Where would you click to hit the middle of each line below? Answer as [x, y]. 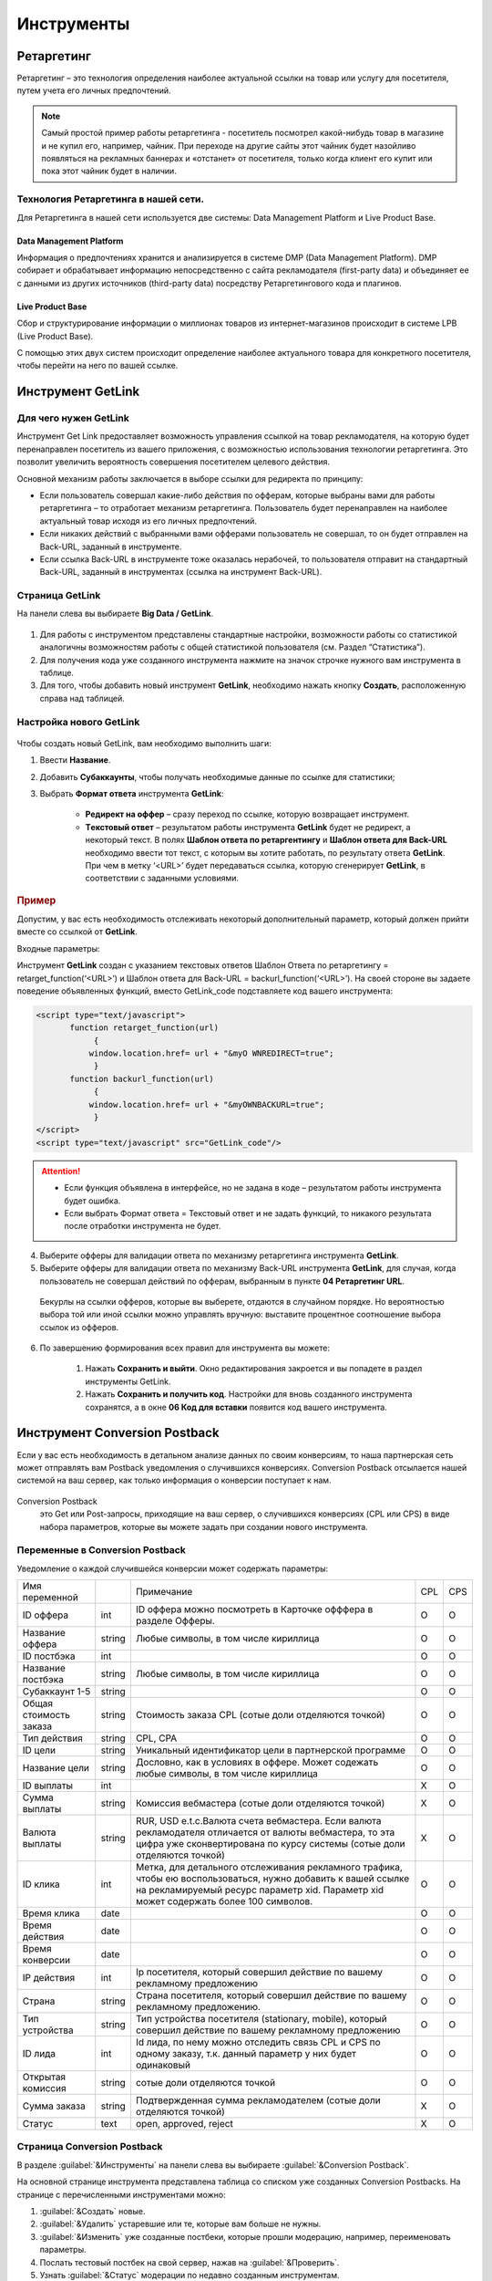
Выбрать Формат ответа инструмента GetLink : [132, 793]
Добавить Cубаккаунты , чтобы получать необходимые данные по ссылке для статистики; [217, 776]
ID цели [39, 1750]
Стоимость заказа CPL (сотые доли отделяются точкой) [261, 1715]
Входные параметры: [58, 948]
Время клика [51, 1913]
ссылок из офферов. [79, 1327]
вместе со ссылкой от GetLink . [77, 932]
